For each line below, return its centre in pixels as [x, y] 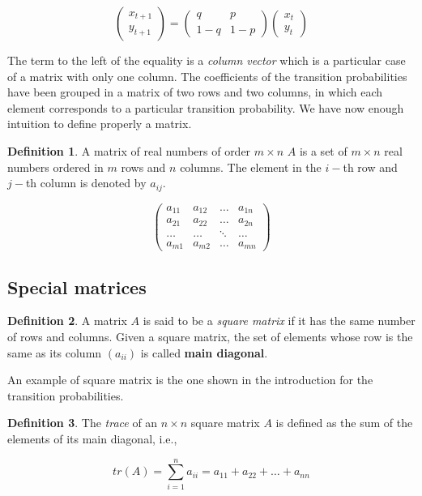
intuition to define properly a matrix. [100, 124]
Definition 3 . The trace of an [83, 423]
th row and [370, 167]
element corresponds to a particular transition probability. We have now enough [206, 107]
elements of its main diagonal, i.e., [92, 438]
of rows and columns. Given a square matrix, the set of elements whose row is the [210, 336]
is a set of [323, 150]
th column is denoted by [86, 183]
